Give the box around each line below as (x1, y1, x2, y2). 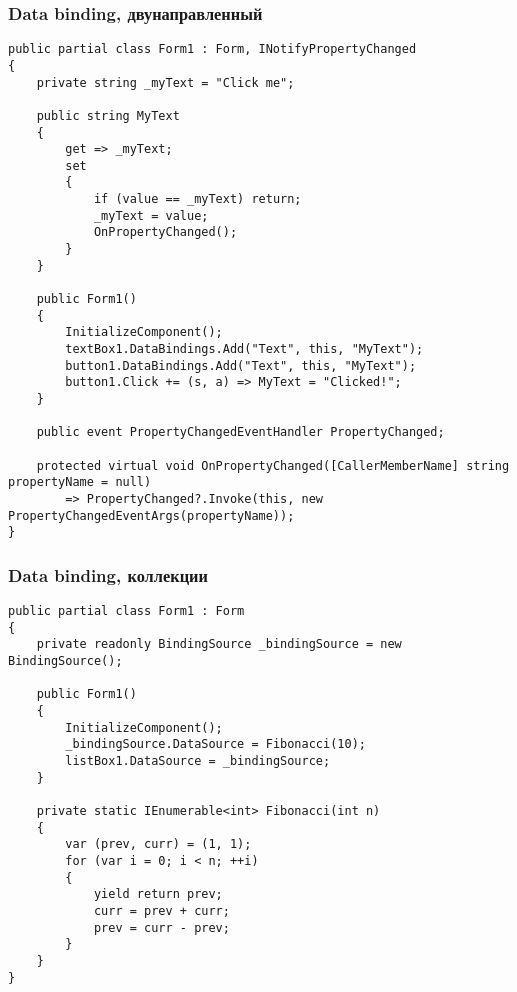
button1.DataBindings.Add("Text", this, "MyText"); (65, 358, 417, 373)
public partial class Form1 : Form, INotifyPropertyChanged (8, 42, 417, 57)
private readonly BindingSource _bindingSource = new (36, 637, 402, 652)
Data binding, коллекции (8, 562, 208, 587)
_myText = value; (93, 208, 209, 223)
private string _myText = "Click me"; (36, 75, 295, 90)
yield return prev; (93, 887, 223, 902)
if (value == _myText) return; (93, 192, 302, 207)
